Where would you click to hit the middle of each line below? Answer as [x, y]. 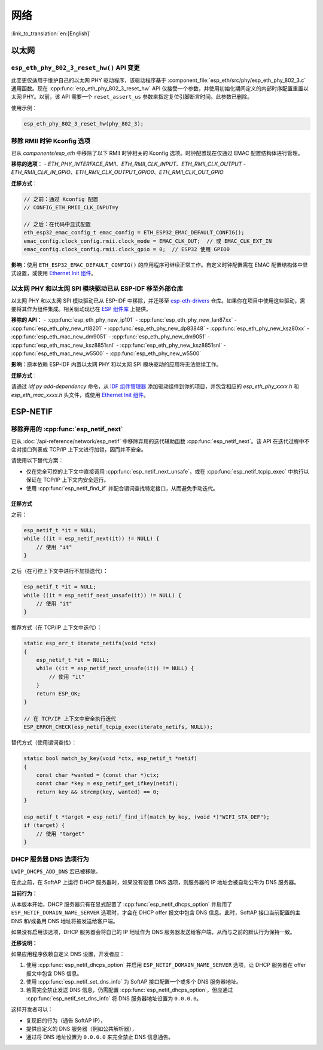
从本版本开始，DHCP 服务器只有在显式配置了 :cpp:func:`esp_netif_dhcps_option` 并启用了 [122, 904]
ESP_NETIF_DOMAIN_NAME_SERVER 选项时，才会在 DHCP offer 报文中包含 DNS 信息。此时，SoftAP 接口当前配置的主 [156, 912]
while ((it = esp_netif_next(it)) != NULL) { [92, 539]
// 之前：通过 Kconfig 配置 [61, 199]
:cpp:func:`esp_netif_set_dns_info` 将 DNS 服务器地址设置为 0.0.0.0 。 [114, 998]
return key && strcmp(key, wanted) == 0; [98, 792]
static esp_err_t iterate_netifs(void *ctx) [90, 643]
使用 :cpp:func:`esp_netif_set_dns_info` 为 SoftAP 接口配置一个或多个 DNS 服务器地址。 [134, 982]
